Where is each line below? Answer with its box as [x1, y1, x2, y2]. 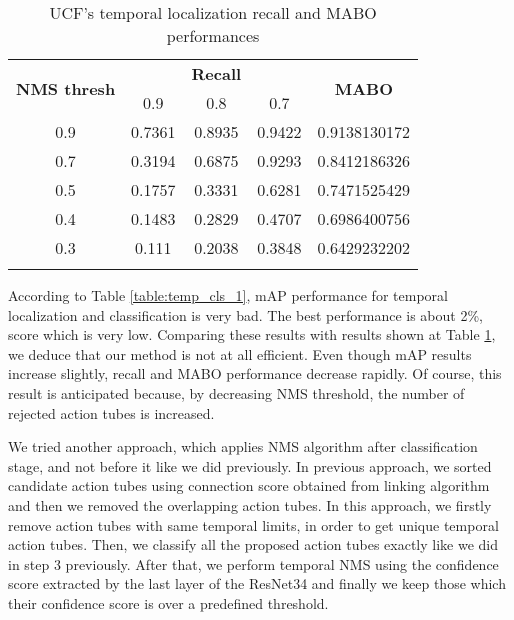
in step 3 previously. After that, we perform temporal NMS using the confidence [8, 553, 499, 574]
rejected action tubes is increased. [8, 402, 215, 423]
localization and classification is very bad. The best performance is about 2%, [8, 304, 483, 325]
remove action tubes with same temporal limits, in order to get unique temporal [8, 514, 499, 535]
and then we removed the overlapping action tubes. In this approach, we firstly [8, 494, 492, 515]
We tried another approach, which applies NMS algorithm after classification [8, 436, 478, 457]
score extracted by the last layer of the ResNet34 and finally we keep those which [8, 573, 506, 594]
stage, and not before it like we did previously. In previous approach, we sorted [8, 455, 492, 476]
